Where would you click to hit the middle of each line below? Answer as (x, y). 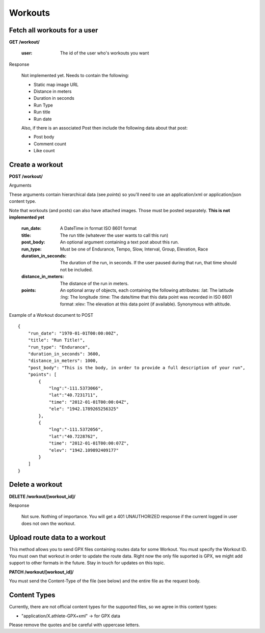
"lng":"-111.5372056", (76, 429)
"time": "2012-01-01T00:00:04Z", (89, 402)
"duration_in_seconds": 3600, (64, 354)
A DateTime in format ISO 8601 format (98, 228)
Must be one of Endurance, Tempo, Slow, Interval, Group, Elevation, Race (134, 249)
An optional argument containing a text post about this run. (119, 242)
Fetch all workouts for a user (53, 30)
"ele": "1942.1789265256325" (84, 409)
